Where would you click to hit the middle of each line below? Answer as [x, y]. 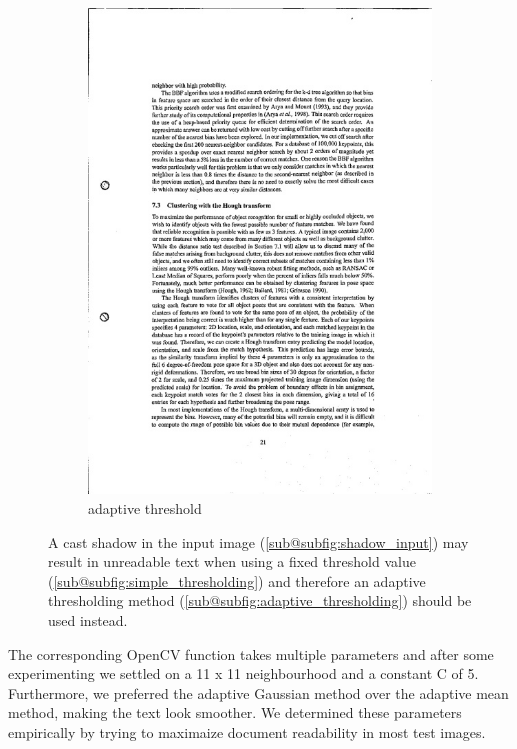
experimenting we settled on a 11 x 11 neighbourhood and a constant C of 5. [243, 673]
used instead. [88, 619]
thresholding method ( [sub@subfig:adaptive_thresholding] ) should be [260, 600]
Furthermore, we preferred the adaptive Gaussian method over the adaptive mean [258, 692]
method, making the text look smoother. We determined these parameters [235, 712]
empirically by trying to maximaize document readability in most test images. [247, 731]
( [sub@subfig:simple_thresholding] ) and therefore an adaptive [237, 580]
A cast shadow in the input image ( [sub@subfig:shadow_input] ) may [258, 541]
